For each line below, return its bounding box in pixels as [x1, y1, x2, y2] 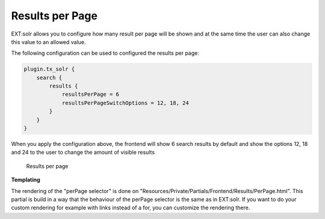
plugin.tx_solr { [23, 66, 75, 72]
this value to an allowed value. [11, 38, 87, 45]
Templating [11, 176, 40, 183]
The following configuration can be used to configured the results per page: [11, 49, 200, 57]
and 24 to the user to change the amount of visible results [11, 148, 155, 156]
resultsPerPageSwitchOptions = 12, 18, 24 [61, 100, 189, 106]
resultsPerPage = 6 [61, 91, 120, 98]
